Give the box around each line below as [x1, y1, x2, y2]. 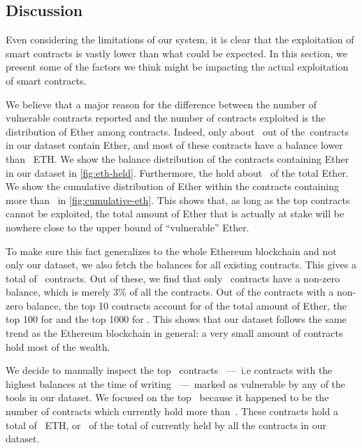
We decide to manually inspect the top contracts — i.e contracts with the [6, 363, 333, 377]
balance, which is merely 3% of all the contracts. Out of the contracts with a [6, 284, 334, 299]
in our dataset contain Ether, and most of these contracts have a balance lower [6, 138, 343, 152]
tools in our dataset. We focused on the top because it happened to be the [6, 390, 329, 405]
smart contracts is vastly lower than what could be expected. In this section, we [6, 45, 347, 60]
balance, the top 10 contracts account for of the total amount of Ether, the [26, 298, 347, 312]
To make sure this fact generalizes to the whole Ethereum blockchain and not [6, 243, 337, 258]
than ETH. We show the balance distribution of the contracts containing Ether [6, 151, 349, 166]
